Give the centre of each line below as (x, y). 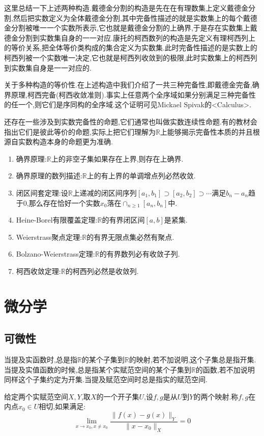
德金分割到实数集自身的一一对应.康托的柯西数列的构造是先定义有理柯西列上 (130, 37)
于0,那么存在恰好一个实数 (58, 203)
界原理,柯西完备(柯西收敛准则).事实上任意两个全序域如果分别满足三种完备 (126, 94)
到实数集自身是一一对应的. (48, 67)
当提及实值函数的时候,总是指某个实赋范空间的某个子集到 (98, 369)
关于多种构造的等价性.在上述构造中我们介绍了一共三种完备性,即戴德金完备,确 (132, 85)
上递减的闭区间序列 (105, 192)
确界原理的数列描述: (49, 176)
